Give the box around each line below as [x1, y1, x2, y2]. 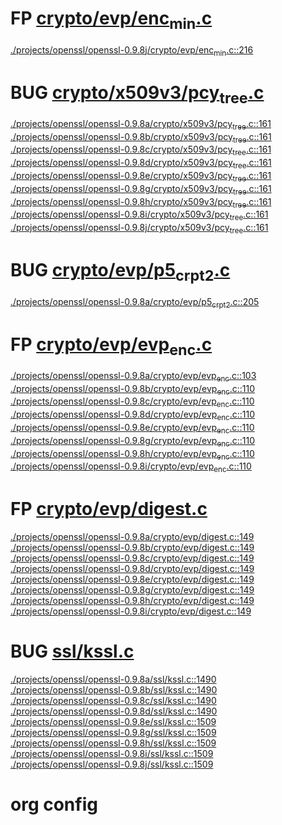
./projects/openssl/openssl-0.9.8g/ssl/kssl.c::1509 [10, 727, 217, 739]
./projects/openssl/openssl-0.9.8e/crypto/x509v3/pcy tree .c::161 [10, 170, 272, 184]
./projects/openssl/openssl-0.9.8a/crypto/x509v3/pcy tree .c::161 [10, 117, 272, 132]
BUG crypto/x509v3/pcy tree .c [10, 81, 265, 107]
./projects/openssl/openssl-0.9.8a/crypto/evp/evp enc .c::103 [10, 369, 257, 384]
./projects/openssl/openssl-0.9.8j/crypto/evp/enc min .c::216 [10, 43, 254, 58]
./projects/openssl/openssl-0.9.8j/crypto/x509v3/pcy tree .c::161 [10, 222, 269, 236]
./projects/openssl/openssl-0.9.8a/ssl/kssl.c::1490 [10, 673, 217, 686]
